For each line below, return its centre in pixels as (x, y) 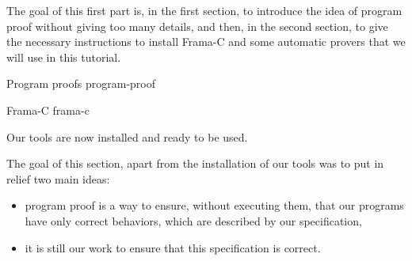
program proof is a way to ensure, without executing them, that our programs (214, 205)
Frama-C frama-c (48, 110)
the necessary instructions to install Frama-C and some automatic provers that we (206, 42)
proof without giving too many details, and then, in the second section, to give (197, 26)
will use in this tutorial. (64, 57)
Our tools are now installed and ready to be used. (127, 136)
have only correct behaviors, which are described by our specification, (193, 220)
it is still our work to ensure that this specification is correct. (173, 247)
